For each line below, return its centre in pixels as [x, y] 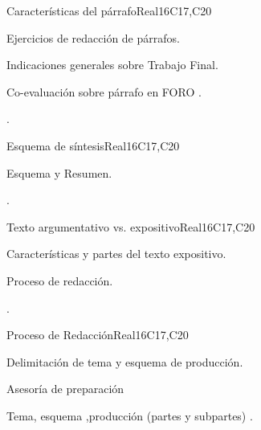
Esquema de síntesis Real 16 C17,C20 [93, 145]
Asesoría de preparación [65, 389]
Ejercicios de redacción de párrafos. [93, 37]
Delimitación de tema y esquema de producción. [125, 361]
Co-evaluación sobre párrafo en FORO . [104, 91]
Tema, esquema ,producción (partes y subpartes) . [130, 415]
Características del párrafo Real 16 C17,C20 [109, 10]
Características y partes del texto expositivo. [116, 254]
